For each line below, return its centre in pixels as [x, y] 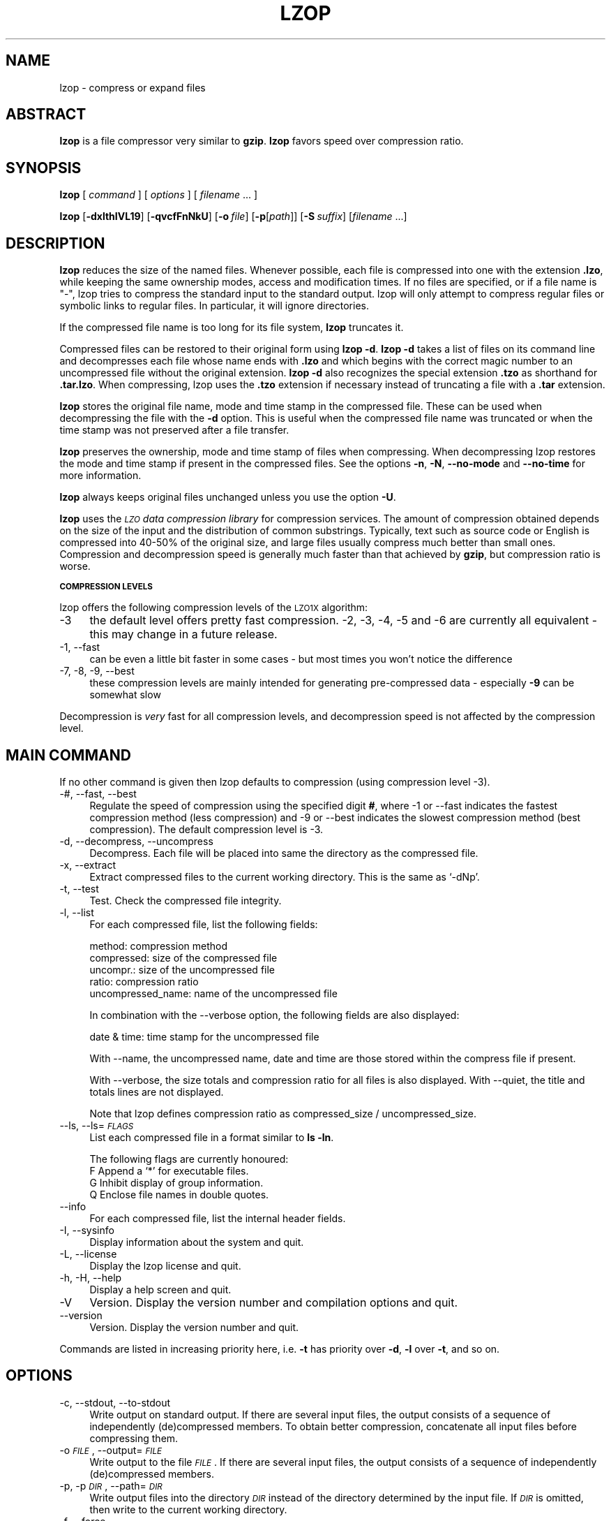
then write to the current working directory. [188, 1509]
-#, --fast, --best [98, 793]
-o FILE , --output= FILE [111, 1450]
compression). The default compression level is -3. [206, 829]
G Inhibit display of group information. [176, 1182]
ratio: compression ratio [144, 981]
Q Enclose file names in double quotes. [179, 1194]
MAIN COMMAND [68, 755]
